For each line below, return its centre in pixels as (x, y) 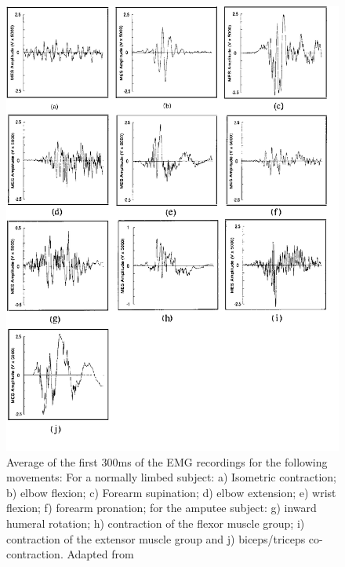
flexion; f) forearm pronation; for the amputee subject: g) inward (162, 508)
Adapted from (100, 554)
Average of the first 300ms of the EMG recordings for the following (167, 461)
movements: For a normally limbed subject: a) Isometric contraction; (171, 477)
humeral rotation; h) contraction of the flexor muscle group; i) (156, 523)
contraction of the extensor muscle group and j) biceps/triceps (156, 538)
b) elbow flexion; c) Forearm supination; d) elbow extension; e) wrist (171, 492)
